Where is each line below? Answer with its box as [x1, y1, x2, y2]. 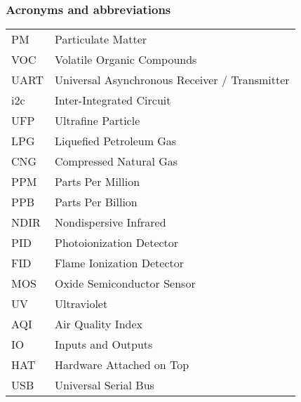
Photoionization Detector [55, 234, 179, 251]
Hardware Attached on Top [55, 356, 189, 373]
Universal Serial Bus [55, 377, 154, 394]
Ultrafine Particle [55, 112, 140, 129]
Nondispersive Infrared [55, 214, 166, 231]
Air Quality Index [55, 316, 142, 333]
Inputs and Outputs [55, 336, 153, 353]
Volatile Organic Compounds [55, 51, 197, 68]
